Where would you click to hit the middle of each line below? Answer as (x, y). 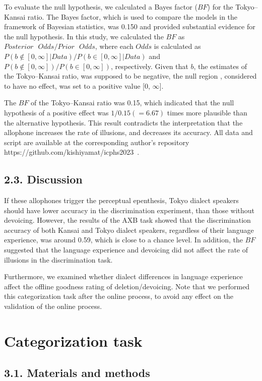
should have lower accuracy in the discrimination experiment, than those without (129, 210)
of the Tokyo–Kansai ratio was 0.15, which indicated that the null (133, 103)
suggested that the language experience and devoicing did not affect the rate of (126, 250)
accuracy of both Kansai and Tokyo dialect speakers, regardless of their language (129, 230)
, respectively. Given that (149, 66)
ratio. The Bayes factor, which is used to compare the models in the (133, 16)
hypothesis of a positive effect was (56, 112)
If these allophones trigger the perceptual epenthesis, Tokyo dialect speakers (121, 200)
